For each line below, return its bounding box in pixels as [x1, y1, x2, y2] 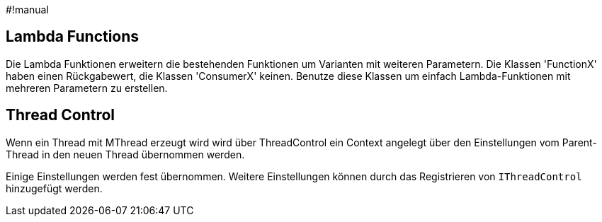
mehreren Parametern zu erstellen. [6, 81, 168, 94]
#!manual [6, 4, 49, 16]
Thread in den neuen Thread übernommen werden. [6, 148, 245, 160]
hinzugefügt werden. [6, 182, 103, 194]
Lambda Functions [6, 28, 140, 46]
